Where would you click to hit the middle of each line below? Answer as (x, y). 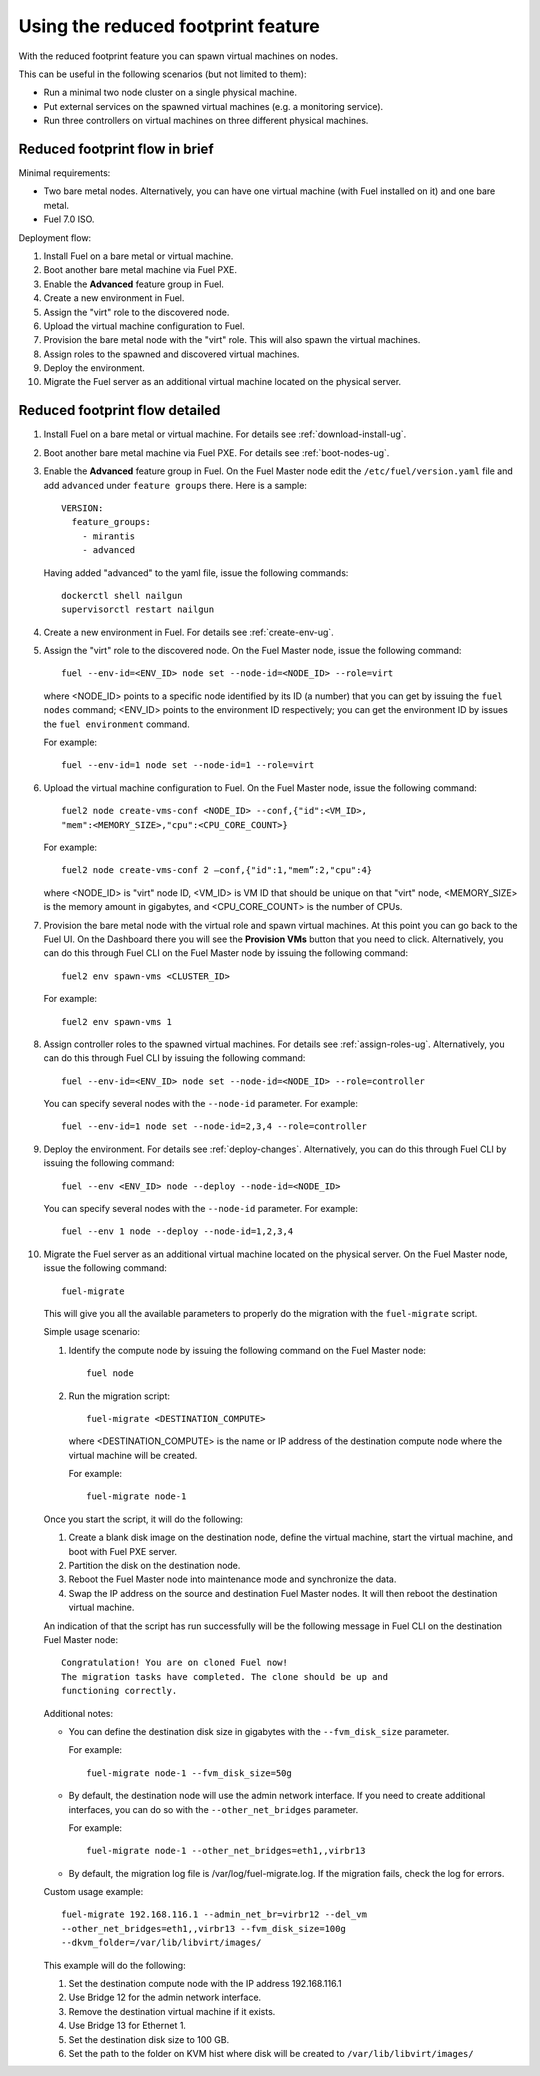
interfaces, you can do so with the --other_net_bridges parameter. (213, 1809)
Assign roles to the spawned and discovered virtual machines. (171, 354)
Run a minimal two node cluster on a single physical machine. (170, 92)
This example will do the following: (114, 1965)
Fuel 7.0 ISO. (69, 219)
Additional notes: (78, 1713)
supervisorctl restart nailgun (138, 609)
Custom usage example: (93, 1892)
